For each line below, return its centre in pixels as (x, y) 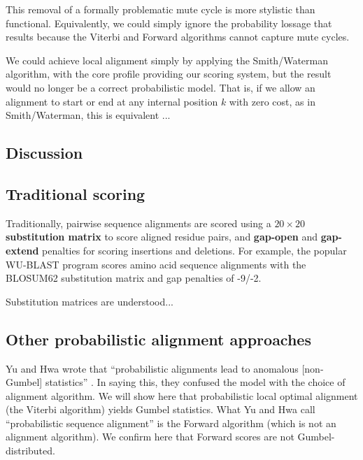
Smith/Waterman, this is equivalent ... (88, 115)
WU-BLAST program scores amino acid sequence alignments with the (156, 264)
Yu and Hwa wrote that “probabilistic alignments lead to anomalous (152, 368)
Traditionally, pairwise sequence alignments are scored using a (138, 223)
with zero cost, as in (272, 101)
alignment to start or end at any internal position (112, 101)
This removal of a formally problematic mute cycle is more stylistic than (161, 9)
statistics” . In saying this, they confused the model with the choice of (195, 382)
